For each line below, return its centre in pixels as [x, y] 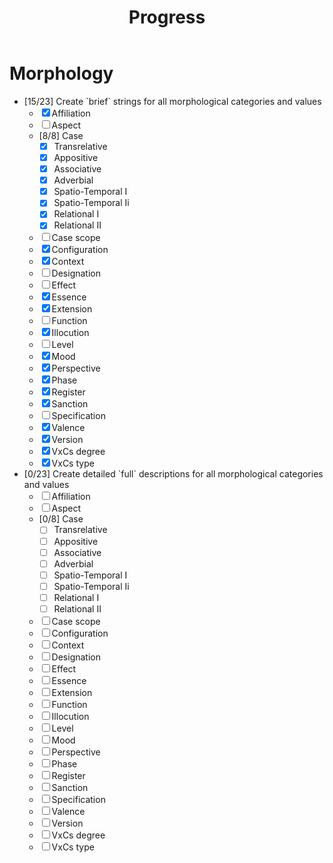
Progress [167, 17]
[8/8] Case [61, 135]
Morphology [61, 73]
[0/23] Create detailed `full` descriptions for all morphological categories [173, 474]
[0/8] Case [61, 519]
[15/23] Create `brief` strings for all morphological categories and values [172, 101]
